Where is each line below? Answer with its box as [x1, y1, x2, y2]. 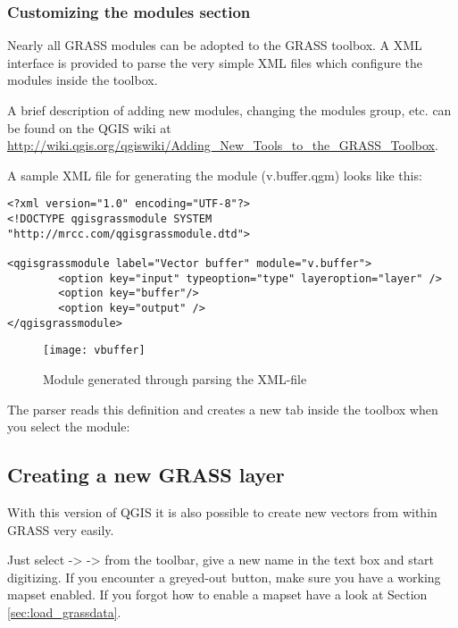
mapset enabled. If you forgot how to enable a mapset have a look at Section [7, 585, 428, 604]
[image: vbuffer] [43, 344, 146, 357]
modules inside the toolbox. [7, 71, 158, 89]
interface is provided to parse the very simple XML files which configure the [7, 53, 423, 71]
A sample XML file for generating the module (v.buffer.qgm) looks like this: [7, 165, 422, 184]
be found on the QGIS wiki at [7, 118, 171, 137]
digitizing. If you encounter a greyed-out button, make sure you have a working [7, 567, 441, 586]
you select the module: [7, 417, 130, 436]
